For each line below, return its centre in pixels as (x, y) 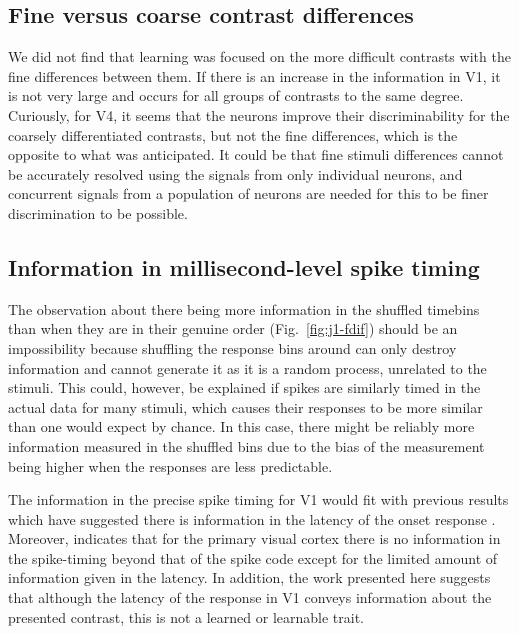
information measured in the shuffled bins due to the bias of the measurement (246, 445)
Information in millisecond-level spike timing (244, 266)
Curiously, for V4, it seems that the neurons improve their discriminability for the (259, 114)
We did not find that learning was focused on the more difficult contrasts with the (259, 56)
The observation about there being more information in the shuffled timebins (244, 308)
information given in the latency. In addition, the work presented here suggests (249, 577)
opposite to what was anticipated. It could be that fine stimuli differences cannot (256, 154)
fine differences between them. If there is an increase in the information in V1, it (254, 75)
